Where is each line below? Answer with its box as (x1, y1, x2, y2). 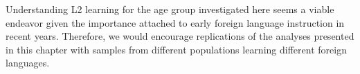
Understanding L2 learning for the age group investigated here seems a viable (6, 2, 334, 16)
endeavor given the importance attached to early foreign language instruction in (6, 15, 345, 29)
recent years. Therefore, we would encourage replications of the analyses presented (6, 29, 354, 43)
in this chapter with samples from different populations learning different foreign (6, 42, 347, 56)
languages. (6, 56, 50, 70)
